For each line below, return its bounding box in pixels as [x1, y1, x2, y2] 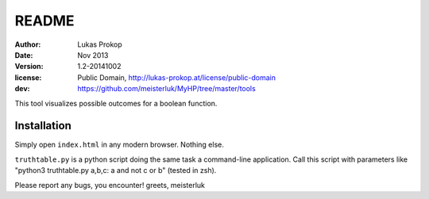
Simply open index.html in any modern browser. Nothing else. [14, 140, 224, 150]
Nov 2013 [77, 50, 109, 59]
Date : [14, 50, 33, 59]
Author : [14, 40, 41, 49]
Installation [14, 119, 71, 132]
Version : [14, 62, 44, 71]
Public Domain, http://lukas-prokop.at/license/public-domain [77, 72, 276, 82]
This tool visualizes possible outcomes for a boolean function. [14, 98, 218, 108]
